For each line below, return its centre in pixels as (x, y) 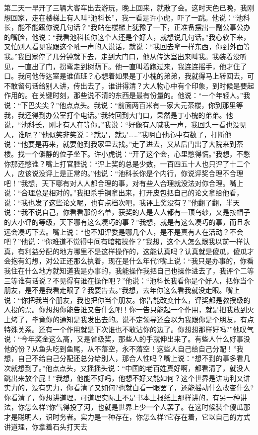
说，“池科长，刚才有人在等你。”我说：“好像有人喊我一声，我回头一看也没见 (125, 125)
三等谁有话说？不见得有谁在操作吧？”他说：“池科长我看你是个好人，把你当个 (129, 280)
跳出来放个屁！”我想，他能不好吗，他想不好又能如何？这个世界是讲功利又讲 (127, 378)
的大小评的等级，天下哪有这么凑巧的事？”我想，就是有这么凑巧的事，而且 (124, 222)
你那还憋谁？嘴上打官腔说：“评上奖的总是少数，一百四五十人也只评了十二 (124, 163)
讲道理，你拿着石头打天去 (46, 426)
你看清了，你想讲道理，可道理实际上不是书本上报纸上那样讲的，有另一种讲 (126, 397)
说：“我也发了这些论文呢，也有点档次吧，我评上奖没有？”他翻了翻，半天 (122, 202)
